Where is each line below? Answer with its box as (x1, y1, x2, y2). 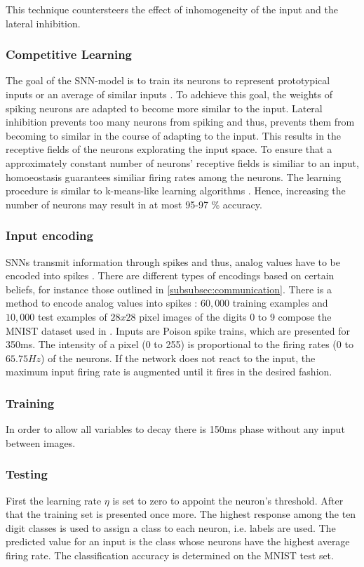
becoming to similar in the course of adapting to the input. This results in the (6, 128, 342, 142)
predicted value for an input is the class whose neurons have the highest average (6, 534, 350, 549)
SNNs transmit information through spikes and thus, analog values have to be (6, 254, 341, 269)
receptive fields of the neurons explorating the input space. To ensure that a (6, 142, 332, 156)
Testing (6, 465, 48, 483)
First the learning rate (6, 493, 102, 507)
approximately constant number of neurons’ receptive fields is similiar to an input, (6, 155, 359, 170)
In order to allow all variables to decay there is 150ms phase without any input (6, 422, 345, 436)
